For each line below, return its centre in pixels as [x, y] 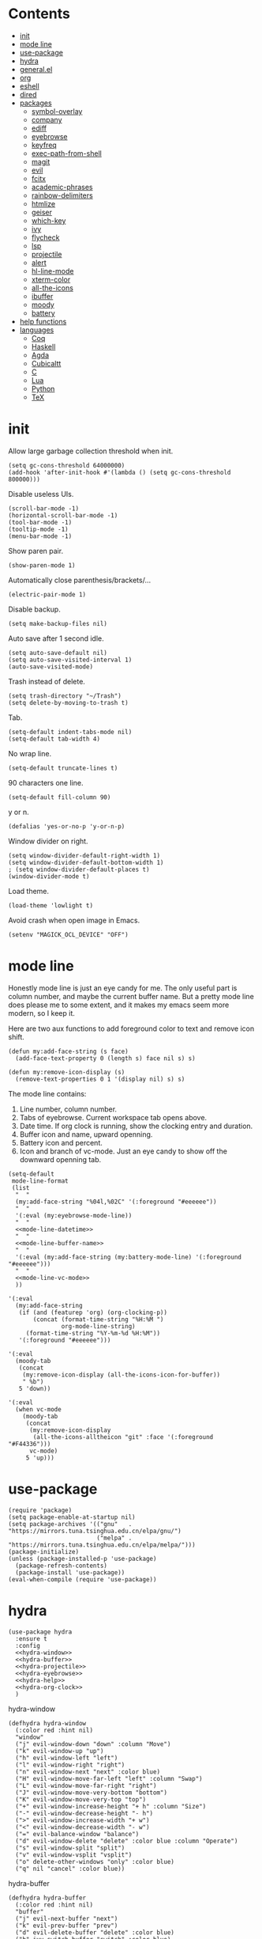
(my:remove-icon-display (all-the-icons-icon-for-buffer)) [122, 1375]
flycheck [45, 237]
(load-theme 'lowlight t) [51, 905]
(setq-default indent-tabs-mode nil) [70, 732]
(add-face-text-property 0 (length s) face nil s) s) [105, 1058]
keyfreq [44, 145]
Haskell [43, 347]
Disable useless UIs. [41, 494]
